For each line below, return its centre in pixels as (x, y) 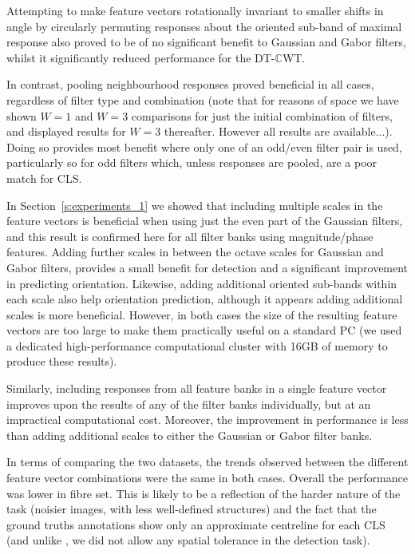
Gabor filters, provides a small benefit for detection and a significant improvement (207, 267)
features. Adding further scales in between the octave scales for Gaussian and (195, 252)
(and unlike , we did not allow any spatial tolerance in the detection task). (188, 540)
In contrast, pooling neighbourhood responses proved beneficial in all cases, (190, 84)
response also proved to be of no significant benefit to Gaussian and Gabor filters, (206, 42)
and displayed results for (66, 131)
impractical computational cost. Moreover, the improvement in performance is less (207, 419)
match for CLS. (44, 178)
